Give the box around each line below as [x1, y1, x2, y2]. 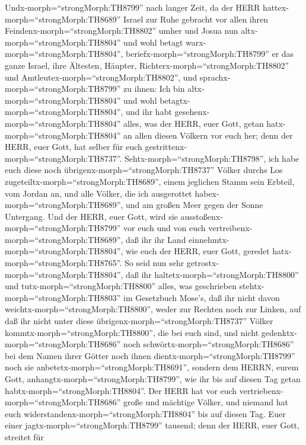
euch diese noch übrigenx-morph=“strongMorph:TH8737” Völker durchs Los [5, 164, 283, 176]
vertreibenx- [208, 222, 253, 234]
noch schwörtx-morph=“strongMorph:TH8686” [123, 338, 294, 350]
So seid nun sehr [125, 257, 184, 269]
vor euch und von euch [123, 222, 206, 234]
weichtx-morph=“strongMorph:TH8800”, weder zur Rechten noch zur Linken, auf [5, 303, 301, 315]
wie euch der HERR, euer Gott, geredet [126, 245, 270, 257]
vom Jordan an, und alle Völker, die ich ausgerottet [5, 187, 192, 199]
